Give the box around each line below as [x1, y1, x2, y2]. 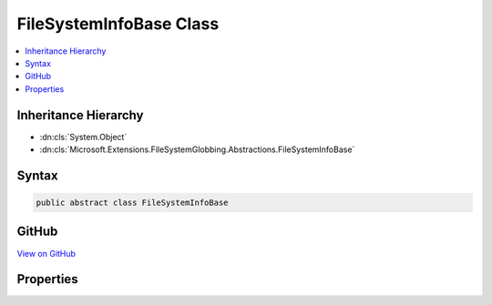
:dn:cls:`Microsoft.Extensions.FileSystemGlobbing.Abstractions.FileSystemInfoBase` [39, 144, 355, 155]
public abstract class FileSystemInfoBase [36, 198, 229, 208]
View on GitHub [16, 248, 77, 259]
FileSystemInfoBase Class [16, 14, 220, 34]
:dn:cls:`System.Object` [39, 131, 128, 142]
